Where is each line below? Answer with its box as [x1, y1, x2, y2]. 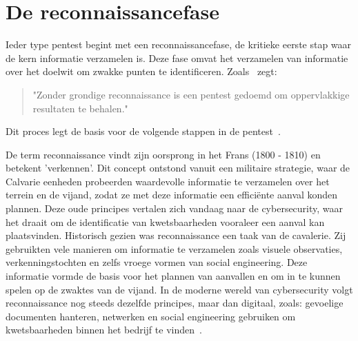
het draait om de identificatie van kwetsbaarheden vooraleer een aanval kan [6, 214, 325, 229]
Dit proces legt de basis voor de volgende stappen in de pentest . [6, 124, 281, 138]
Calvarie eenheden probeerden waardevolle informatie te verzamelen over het [6, 174, 330, 188]
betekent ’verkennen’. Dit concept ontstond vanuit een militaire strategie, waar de [6, 161, 350, 175]
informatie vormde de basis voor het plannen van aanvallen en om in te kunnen [6, 269, 341, 283]
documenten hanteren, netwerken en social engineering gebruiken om [6, 309, 296, 323]
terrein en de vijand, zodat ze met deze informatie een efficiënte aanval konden [6, 187, 338, 202]
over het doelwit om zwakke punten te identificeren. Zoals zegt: [6, 64, 277, 79]
